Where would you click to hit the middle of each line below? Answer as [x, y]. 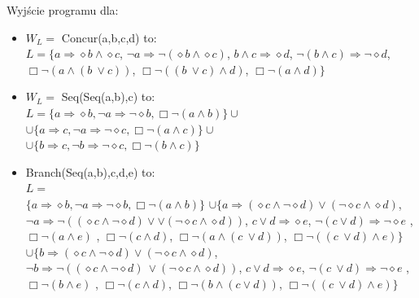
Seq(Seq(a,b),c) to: [108, 96]
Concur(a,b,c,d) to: [109, 37]
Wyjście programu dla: [63, 10]
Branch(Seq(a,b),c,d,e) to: [90, 171]
